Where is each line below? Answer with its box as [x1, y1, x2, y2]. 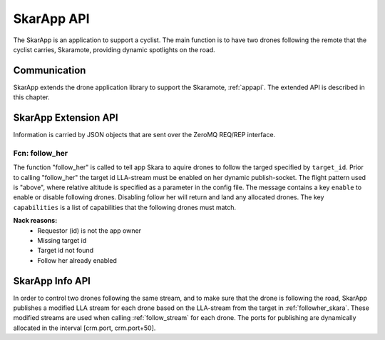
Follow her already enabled [37, 256, 117, 264]
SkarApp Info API [13, 275, 91, 287]
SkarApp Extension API [13, 111, 118, 124]
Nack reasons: [13, 216, 58, 225]
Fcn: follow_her [13, 148, 68, 158]
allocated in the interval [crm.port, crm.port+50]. [13, 324, 156, 332]
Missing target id [37, 236, 87, 245]
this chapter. [13, 93, 50, 101]
